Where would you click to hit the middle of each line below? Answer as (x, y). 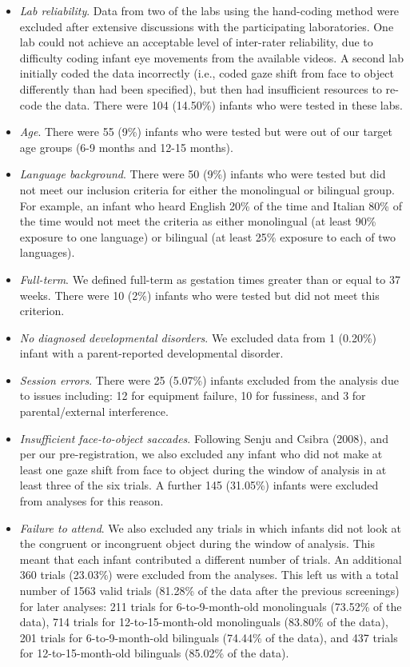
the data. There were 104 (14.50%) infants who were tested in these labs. (224, 104)
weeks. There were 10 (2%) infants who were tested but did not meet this (199, 295)
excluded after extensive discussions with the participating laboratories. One (207, 26)
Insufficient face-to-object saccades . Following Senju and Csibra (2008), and (204, 438)
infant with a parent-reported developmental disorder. (151, 353)
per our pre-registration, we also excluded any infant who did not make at (201, 454)
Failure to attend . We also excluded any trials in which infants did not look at (210, 527)
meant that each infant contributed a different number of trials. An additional (211, 559)
